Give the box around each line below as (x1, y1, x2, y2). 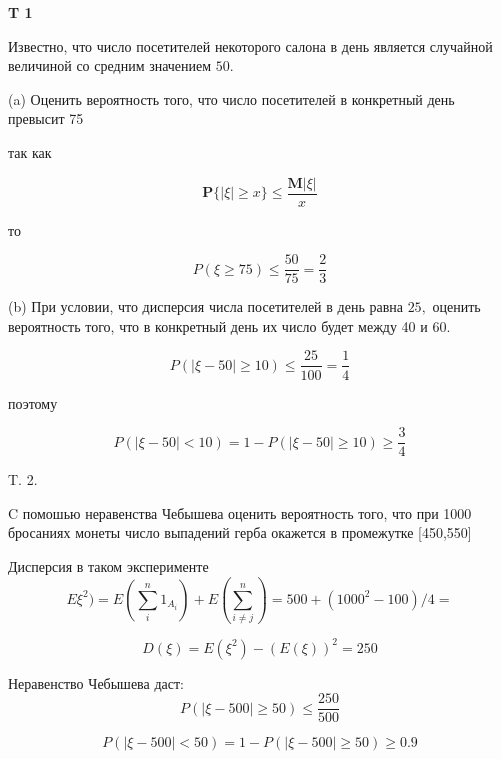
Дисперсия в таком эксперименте (8, 555, 209, 576)
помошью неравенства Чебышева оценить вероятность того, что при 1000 (22, 502, 472, 523)
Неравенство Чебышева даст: (8, 672, 184, 693)
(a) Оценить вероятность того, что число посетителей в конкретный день (8, 88, 455, 109)
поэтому (8, 392, 58, 413)
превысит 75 (8, 108, 84, 129)
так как (8, 141, 52, 162)
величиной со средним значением (8, 55, 212, 76)
